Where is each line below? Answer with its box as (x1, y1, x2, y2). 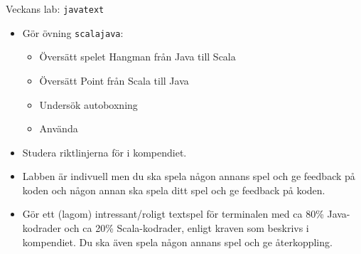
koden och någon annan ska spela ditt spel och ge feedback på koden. (22, 182, 325, 197)
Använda (39, 121, 78, 136)
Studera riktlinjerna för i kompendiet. (22, 144, 187, 159)
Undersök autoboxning (39, 97, 138, 112)
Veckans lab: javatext (6, 1, 104, 16)
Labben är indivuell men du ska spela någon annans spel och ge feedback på (22, 169, 355, 184)
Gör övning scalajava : (22, 25, 124, 40)
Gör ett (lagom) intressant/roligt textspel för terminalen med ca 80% (22, 206, 324, 221)
